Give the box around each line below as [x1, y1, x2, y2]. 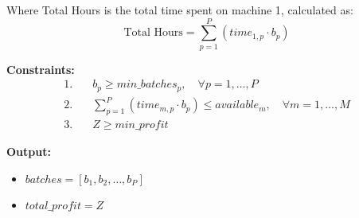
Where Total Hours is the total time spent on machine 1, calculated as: [6, 2, 353, 18]
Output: [6, 143, 51, 160]
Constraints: [6, 60, 75, 77]
